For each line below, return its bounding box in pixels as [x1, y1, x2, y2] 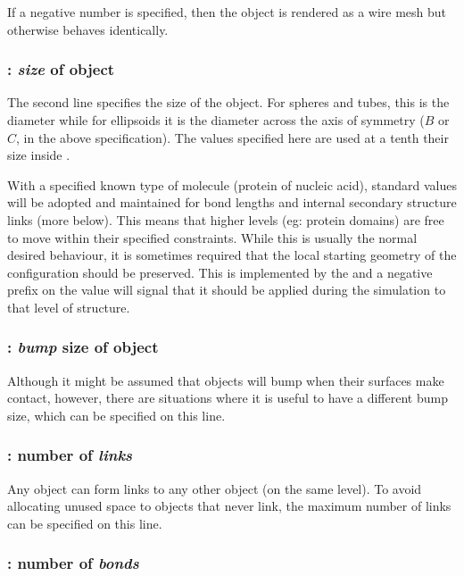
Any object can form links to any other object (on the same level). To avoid [7, 479, 422, 497]
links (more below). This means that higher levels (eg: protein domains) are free [7, 210, 444, 229]
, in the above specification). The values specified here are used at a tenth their [16, 128, 449, 146]
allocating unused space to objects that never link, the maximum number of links [7, 497, 452, 515]
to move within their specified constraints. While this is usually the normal [7, 228, 418, 246]
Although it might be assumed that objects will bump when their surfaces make [7, 371, 444, 389]
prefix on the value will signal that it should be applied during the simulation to [7, 280, 446, 299]
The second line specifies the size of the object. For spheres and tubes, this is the [7, 93, 450, 112]
